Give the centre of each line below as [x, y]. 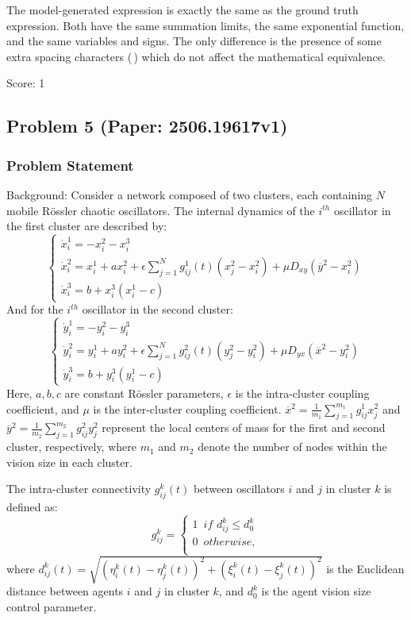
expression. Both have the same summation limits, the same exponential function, [205, 25]
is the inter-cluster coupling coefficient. [187, 408]
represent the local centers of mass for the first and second [244, 427]
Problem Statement [70, 165]
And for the [35, 309]
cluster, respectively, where [71, 447]
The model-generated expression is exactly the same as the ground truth [182, 10]
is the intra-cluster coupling [302, 393]
